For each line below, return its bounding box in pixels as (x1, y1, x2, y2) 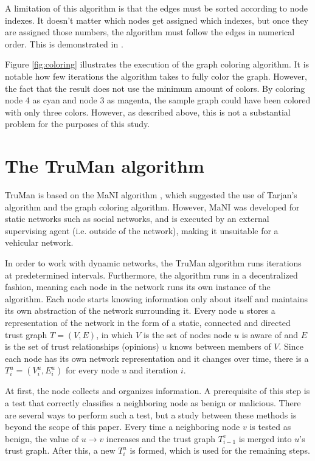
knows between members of (170, 340, 271, 353)
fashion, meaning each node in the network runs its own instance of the (5, 280, 271, 293)
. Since (279, 340, 303, 353)
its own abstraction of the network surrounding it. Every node (5, 304, 237, 317)
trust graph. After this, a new (5, 444, 116, 457)
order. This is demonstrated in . (5, 37, 123, 50)
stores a (246, 304, 275, 317)
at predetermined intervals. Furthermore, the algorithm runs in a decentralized (5, 268, 298, 281)
